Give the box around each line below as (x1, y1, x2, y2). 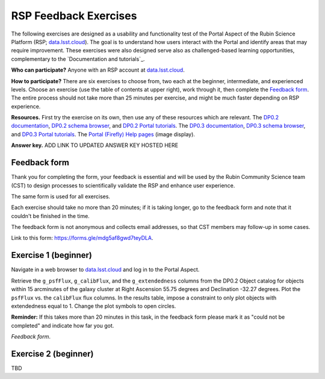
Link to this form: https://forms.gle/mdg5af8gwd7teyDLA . (11, 234, 153, 242)
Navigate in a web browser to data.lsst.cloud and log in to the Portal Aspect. (11, 266, 200, 274)
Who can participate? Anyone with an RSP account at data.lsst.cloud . (11, 66, 185, 74)
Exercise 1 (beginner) (11, 250, 93, 260)
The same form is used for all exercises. (11, 193, 111, 200)
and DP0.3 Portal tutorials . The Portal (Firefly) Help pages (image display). (11, 130, 196, 138)
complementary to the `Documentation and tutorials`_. (11, 55, 145, 63)
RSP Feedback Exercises (11, 9, 137, 22)
